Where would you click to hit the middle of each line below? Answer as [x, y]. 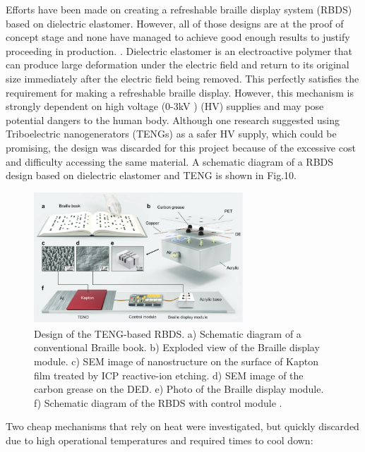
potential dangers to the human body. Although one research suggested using [173, 120]
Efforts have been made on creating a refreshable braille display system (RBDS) [179, 9]
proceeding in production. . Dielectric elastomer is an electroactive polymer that [179, 50]
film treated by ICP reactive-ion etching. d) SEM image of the [169, 375]
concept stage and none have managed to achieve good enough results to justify [178, 37]
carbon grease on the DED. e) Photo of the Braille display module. [179, 389]
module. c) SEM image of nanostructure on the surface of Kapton [176, 361]
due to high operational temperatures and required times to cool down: [160, 440]
